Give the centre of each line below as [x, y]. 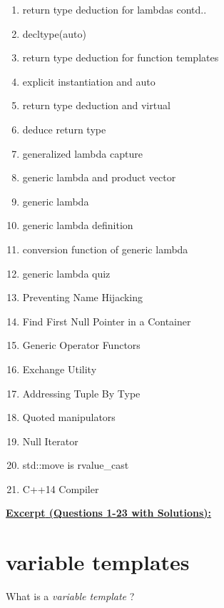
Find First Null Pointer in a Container [107, 321]
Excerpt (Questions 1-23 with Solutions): [109, 513]
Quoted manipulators [69, 417]
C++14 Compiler [61, 488]
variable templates [98, 562]
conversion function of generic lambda [105, 249]
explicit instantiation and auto [89, 81]
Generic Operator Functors [81, 345]
